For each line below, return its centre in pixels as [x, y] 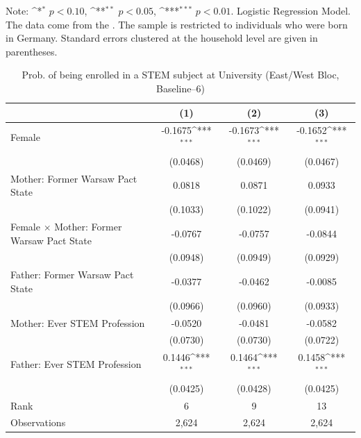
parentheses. [32, 51]
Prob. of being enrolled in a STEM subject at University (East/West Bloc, [180, 75]
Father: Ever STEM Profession [76, 364]
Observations [38, 422]
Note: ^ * [24, 10]
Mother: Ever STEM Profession [78, 322]
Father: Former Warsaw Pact [72, 275]
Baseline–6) [180, 88]
